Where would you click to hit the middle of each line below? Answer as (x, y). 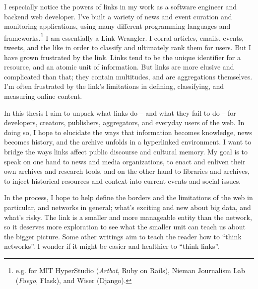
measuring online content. (43, 96)
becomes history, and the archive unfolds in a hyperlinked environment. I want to (128, 142)
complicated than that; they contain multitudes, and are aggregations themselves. (128, 76)
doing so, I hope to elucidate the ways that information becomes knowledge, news (128, 132)
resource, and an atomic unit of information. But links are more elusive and (119, 67)
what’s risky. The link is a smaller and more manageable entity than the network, (128, 217)
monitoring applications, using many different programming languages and (117, 26)
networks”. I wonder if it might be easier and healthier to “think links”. (112, 246)
